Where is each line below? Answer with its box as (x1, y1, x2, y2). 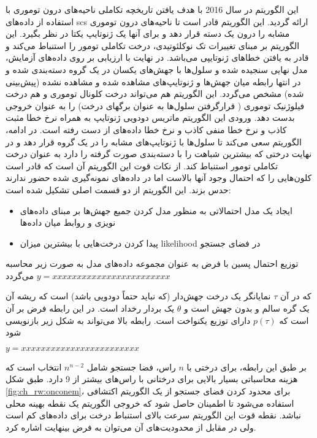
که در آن (280, 290, 311, 302)
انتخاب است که (6, 360, 62, 373)
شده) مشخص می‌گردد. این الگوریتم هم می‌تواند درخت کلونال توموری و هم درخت (6, 87, 304, 100)
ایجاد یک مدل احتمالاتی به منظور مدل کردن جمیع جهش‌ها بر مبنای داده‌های (20, 204, 292, 217)
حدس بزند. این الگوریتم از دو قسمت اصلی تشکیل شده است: (6, 183, 231, 196)
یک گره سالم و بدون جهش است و (184, 302, 310, 315)
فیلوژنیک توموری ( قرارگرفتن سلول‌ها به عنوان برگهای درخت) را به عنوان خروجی (6, 99, 305, 112)
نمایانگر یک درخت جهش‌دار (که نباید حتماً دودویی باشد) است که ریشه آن (6, 290, 271, 302)
